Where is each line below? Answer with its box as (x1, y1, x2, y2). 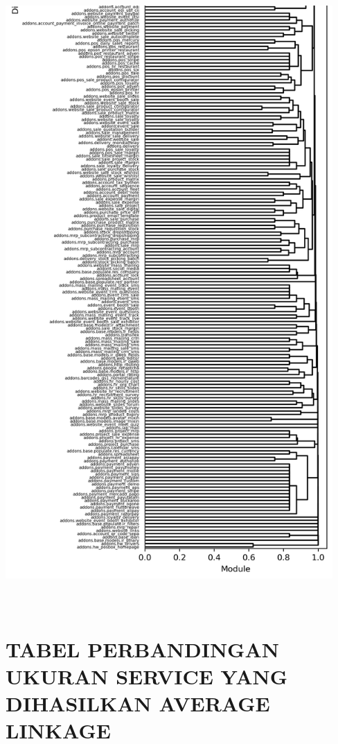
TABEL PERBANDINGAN (6, 634, 279, 663)
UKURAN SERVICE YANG (6, 661, 288, 690)
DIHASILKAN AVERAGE (6, 689, 270, 717)
